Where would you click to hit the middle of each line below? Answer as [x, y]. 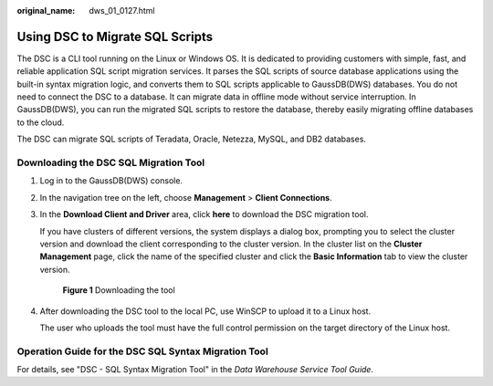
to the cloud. [41, 122]
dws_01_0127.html [122, 10]
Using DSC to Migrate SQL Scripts [115, 37]
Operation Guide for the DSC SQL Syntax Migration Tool [142, 351]
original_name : [46, 10]
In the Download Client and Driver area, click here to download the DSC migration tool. [204, 214]
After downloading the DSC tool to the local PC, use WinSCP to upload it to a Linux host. [205, 311]
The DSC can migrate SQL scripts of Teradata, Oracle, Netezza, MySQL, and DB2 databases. [192, 139]
